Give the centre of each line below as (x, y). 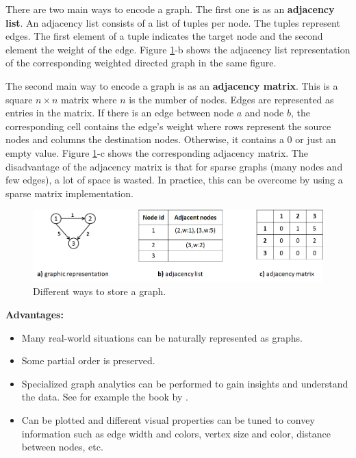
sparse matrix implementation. (69, 193)
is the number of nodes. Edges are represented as (231, 99)
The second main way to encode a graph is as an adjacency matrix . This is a (172, 85)
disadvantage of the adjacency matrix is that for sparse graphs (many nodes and (174, 166)
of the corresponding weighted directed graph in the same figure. (141, 63)
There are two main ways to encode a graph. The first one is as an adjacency (170, 9)
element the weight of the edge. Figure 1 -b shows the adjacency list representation (178, 49)
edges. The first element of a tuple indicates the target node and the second (164, 36)
